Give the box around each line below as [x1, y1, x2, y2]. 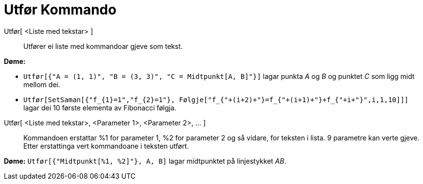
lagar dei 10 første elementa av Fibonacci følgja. [23, 103, 176, 112]
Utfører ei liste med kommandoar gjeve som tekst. [23, 42, 183, 50]
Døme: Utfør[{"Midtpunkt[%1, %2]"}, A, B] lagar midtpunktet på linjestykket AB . [4, 156, 286, 165]
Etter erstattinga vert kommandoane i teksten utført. [23, 141, 189, 150]
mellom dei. [23, 80, 60, 89]
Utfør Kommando [4, 1, 117, 18]
